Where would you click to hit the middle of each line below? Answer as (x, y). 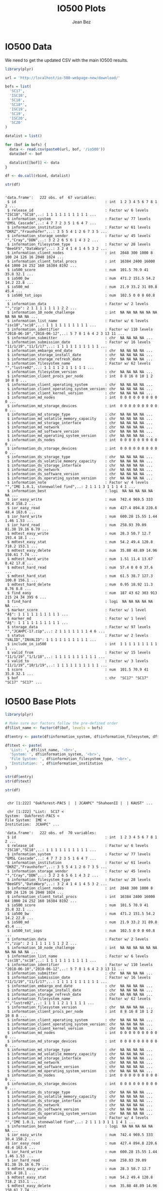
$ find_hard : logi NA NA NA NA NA (80, 602)
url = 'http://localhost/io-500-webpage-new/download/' (63, 78)
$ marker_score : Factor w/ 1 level (77, 610)
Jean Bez (81, 22)
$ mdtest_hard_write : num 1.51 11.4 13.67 (80, 559)
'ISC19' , (18, 109)
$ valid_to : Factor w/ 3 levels (78, 661)
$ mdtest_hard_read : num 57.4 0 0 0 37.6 (80, 568)
